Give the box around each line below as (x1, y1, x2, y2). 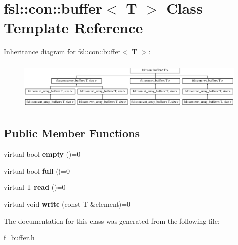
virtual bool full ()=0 (4, 165, 70, 176)
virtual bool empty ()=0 (4, 149, 81, 159)
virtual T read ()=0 (4, 182, 66, 192)
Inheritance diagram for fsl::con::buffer (4, 46, 121, 57)
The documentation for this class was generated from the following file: (4, 215, 220, 226)
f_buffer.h (4, 232, 35, 243)
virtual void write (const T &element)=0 (4, 198, 131, 209)
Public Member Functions (4, 125, 140, 141)
